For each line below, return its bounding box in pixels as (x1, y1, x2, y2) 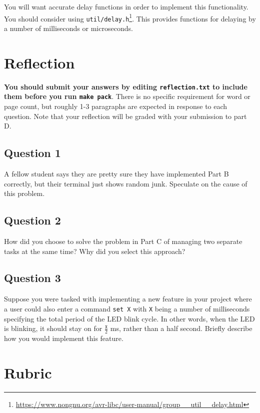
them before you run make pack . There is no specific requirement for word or (4, 91, 250, 101)
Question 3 (4, 270, 61, 285)
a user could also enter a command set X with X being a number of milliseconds (4, 303, 250, 313)
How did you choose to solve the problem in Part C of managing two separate (4, 235, 242, 246)
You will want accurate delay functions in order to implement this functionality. (4, 1, 248, 11)
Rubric (4, 362, 52, 382)
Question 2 (4, 212, 61, 228)
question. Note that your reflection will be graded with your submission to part (4, 110, 247, 121)
